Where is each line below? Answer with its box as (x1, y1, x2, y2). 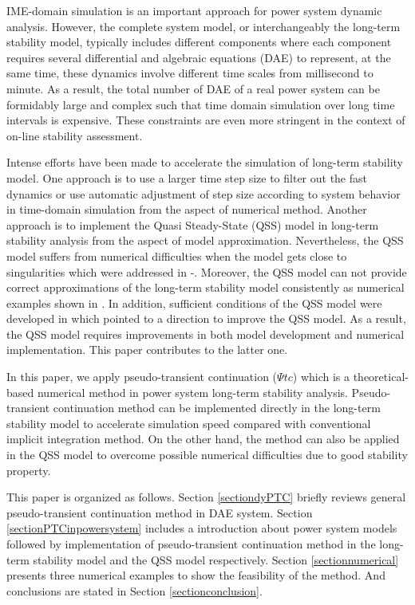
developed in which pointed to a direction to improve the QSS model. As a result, (6, 310, 406, 327)
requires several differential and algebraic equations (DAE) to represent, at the (6, 49, 391, 65)
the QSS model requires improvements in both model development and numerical (6, 325, 405, 342)
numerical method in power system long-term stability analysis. (37, 383, 348, 400)
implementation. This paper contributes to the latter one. (6, 341, 288, 358)
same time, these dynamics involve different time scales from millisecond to (6, 65, 373, 81)
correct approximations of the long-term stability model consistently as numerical (6, 279, 405, 296)
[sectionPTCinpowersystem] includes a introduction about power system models (6, 520, 397, 536)
